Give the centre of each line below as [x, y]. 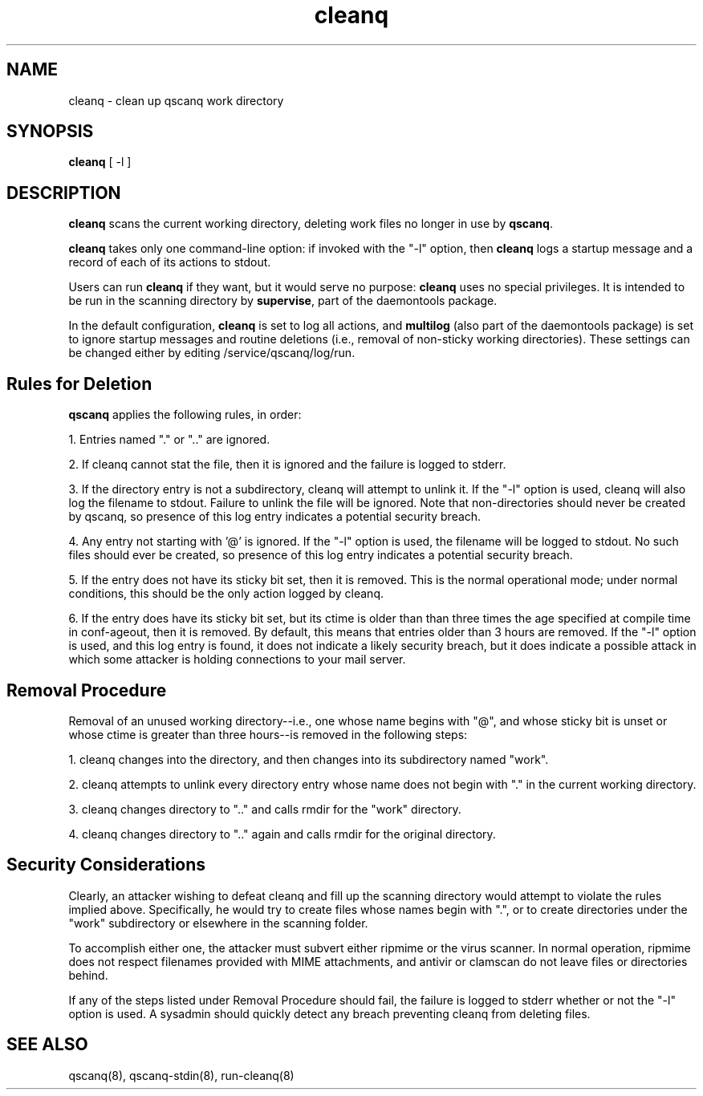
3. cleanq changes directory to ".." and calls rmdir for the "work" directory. [265, 809]
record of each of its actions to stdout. [170, 262]
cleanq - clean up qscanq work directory [176, 100]
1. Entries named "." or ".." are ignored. [169, 440]
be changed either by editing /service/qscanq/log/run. [212, 353]
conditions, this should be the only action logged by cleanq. [226, 594]
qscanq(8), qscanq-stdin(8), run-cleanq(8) [181, 1075]
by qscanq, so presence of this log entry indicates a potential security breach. [275, 517]
